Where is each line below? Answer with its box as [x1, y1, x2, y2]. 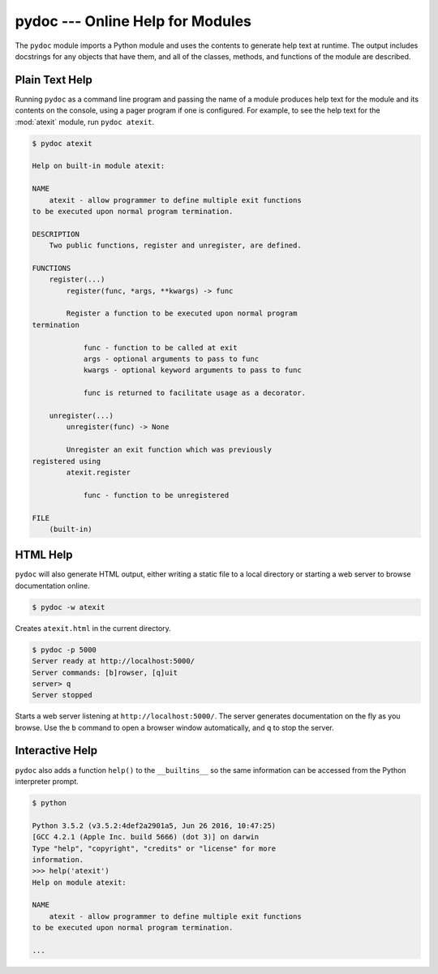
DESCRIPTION [32, 230, 80, 238]
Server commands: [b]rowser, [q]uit [32, 667, 178, 677]
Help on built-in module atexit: [32, 161, 165, 170]
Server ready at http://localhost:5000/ [32, 657, 195, 666]
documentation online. [15, 581, 90, 590]
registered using [32, 457, 101, 466]
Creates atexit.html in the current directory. [15, 623, 172, 633]
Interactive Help [15, 744, 97, 757]
